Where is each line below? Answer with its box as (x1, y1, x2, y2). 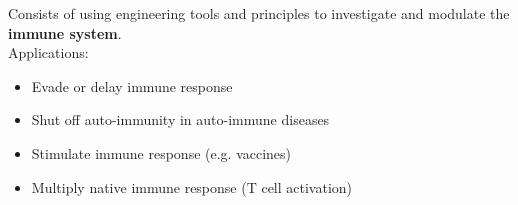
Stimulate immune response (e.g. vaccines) (31, 142, 292, 163)
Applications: (8, 42, 89, 63)
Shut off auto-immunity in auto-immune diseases (31, 109, 330, 130)
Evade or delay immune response (31, 75, 233, 96)
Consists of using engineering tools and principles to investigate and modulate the (8, 3, 510, 23)
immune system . (8, 22, 122, 43)
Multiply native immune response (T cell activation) (31, 176, 353, 197)
